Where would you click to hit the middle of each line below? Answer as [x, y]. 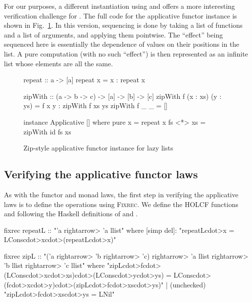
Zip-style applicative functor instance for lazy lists [98, 148]
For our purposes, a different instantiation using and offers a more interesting [120, 6]
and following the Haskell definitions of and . [71, 214]
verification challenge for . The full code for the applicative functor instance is [121, 15]
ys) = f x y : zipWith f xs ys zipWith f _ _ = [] [96, 105]
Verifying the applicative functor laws [101, 174]
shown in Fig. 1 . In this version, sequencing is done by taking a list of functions [123, 25]
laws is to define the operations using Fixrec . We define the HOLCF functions [121, 204]
